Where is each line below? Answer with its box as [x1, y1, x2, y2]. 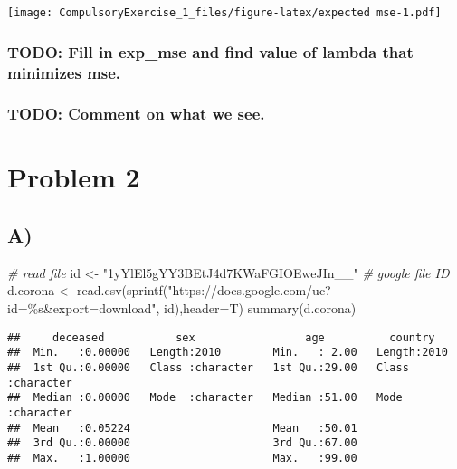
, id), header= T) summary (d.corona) [156, 299, 357, 318]
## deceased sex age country [7, 330, 435, 344]
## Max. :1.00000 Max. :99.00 [7, 451, 357, 464]
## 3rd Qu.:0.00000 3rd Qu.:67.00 [7, 436, 357, 450]
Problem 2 [7, 158, 140, 196]
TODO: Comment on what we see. [7, 102, 265, 125]
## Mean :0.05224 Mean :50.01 [7, 421, 357, 435]
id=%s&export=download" [7, 299, 157, 318]
